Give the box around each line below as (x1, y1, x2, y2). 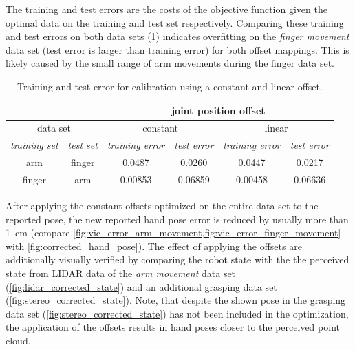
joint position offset (171, 103, 266, 117)
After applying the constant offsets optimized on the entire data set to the (6, 198, 319, 213)
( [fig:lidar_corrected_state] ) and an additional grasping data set (6, 279, 277, 294)
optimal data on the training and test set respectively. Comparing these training (6, 15, 344, 30)
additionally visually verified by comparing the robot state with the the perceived (6, 252, 349, 267)
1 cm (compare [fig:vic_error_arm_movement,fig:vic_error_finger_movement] (6, 225, 341, 240)
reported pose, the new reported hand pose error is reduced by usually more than (6, 212, 349, 226)
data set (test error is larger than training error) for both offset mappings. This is (6, 42, 349, 56)
